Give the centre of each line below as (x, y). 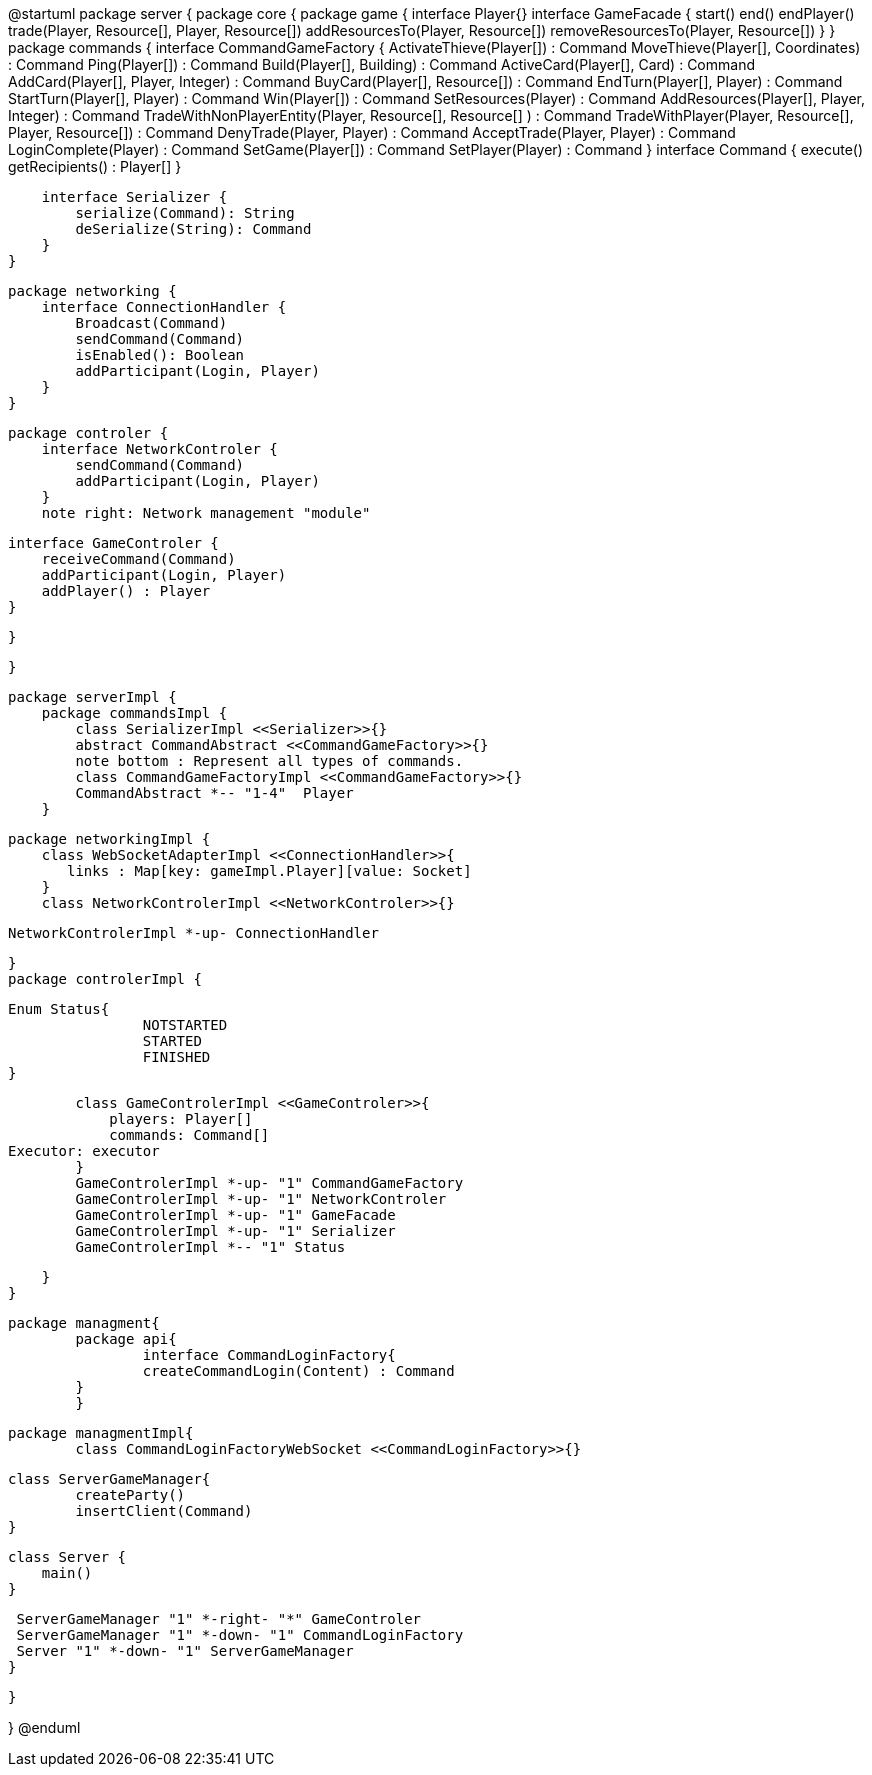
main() (67, 1573)
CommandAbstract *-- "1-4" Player (214, 793)
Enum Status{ (59, 1009)
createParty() (130, 1495)
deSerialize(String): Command (193, 229)
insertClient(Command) (164, 1511)
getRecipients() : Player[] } (95, 166)
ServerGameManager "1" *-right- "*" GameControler (219, 1619)
